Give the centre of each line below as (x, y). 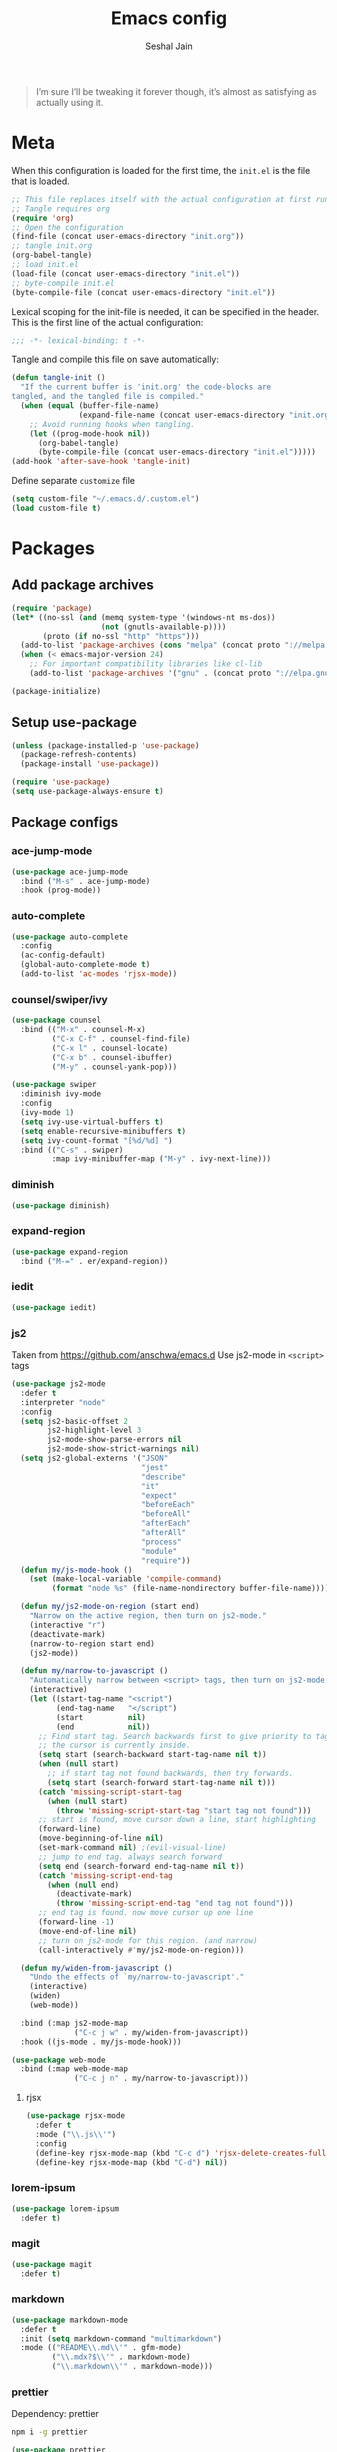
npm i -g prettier (49, 2432)
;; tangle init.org (52, 246)
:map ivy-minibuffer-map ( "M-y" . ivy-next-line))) (161, 1159)
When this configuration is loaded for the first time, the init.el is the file (161, 170)
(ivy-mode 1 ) (47, 1113)
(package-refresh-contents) (79, 755)
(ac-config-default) (63, 955)
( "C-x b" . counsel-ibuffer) (112, 1057)
